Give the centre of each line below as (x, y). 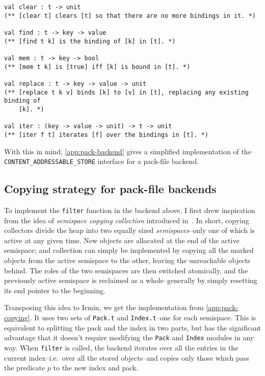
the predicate (25, 368)
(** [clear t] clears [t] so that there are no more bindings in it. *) (130, 16)
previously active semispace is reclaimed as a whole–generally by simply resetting (131, 280)
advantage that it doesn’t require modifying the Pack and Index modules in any (129, 337)
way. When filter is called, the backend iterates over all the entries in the (121, 347)
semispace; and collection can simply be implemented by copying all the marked (129, 250)
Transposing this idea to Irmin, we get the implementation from (104, 307)
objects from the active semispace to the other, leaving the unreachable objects (127, 260)
